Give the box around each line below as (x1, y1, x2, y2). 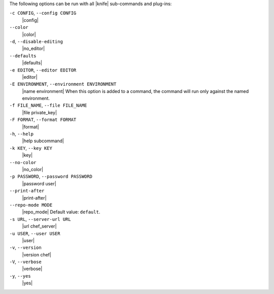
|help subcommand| (22, 138, 64, 144)
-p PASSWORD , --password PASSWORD (9, 173, 92, 180)
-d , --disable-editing (9, 38, 63, 44)
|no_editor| (22, 46, 45, 52)
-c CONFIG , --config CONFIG (9, 10, 77, 16)
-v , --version (9, 244, 42, 251)
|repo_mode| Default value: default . (22, 209, 100, 215)
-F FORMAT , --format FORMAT (9, 117, 77, 123)
